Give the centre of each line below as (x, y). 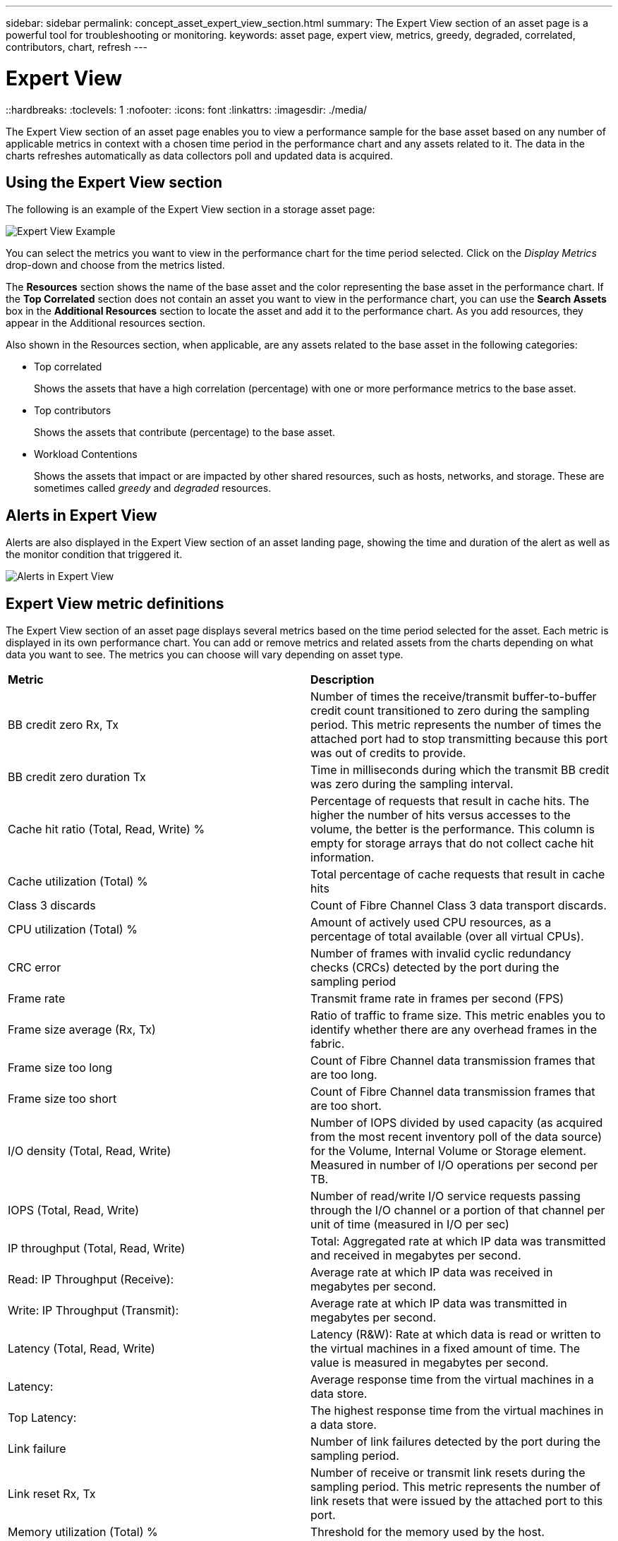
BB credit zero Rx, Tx (63, 725)
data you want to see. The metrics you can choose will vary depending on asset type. (205, 655)
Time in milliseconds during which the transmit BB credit (460, 770)
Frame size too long (60, 1068)
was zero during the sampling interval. (412, 784)
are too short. (346, 1106)
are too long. (344, 1075)
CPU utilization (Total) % (73, 930)
